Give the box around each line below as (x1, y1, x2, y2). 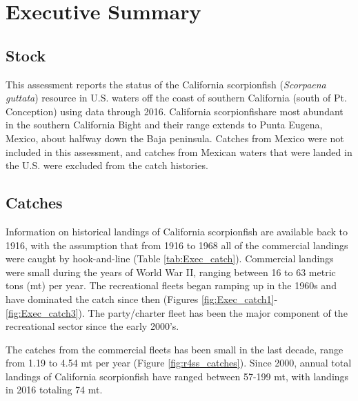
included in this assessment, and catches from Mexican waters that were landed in (6, 144, 352, 159)
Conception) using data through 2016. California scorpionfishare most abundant (6, 104, 344, 118)
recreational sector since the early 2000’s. (6, 319, 179, 333)
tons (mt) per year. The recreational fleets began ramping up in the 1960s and (6, 278, 337, 293)
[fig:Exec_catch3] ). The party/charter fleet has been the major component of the (6, 305, 348, 320)
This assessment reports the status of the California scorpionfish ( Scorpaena (6, 77, 326, 91)
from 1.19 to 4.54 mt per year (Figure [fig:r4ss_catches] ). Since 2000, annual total (6, 355, 352, 370)
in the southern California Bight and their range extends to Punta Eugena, (6, 117, 323, 132)
